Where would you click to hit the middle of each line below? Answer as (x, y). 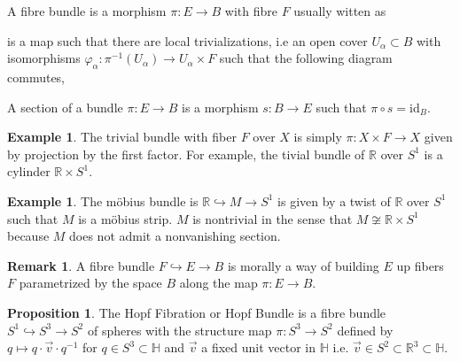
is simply (318, 137)
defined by (365, 330)
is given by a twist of (334, 200)
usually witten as (340, 11)
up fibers (420, 265)
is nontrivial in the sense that (273, 218)
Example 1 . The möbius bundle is (103, 200)
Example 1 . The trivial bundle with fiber (122, 137)
